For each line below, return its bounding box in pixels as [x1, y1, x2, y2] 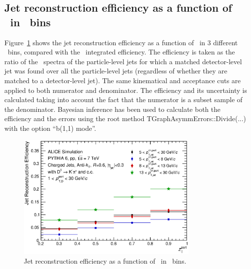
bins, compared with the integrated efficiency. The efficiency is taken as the [7, 47, 235, 57]
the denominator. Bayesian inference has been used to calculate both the [4, 104, 220, 114]
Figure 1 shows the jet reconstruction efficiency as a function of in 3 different [4, 37, 238, 47]
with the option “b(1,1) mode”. [4, 123, 97, 133]
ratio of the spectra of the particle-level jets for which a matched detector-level [4, 56, 242, 66]
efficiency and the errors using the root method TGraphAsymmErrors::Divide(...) [4, 113, 246, 124]
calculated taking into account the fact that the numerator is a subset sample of [4, 94, 243, 105]
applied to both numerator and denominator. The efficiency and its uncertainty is [4, 85, 247, 95]
